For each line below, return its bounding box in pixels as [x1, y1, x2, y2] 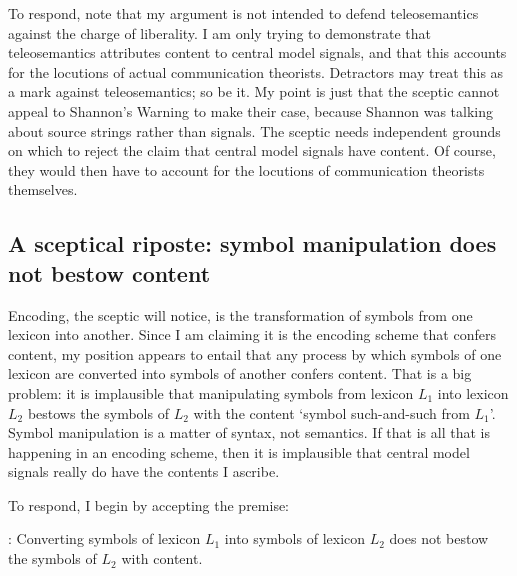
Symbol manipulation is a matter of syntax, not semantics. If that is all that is [8, 422, 490, 443]
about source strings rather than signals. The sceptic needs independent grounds [8, 120, 501, 141]
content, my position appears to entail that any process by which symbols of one [8, 343, 502, 364]
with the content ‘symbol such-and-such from [193, 402, 470, 423]
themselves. [8, 179, 78, 200]
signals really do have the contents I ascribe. [8, 461, 280, 482]
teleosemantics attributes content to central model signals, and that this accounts [8, 42, 507, 63]
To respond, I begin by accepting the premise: [8, 494, 290, 515]
